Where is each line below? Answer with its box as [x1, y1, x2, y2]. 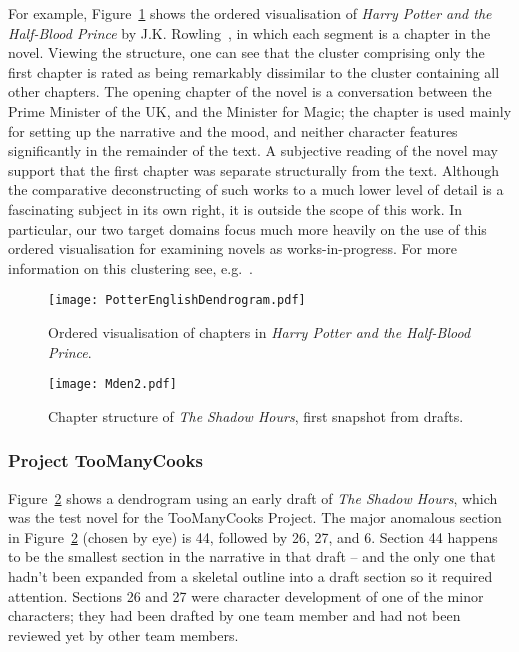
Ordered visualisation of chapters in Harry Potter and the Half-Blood [48, 321, 471, 342]
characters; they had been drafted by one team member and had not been [8, 605, 461, 626]
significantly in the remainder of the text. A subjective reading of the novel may [8, 140, 498, 161]
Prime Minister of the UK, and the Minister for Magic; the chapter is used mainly [8, 100, 512, 121]
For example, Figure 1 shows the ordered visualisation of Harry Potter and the [8, 3, 492, 23]
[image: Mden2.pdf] [48, 377, 177, 392]
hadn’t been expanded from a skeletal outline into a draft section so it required [8, 566, 493, 586]
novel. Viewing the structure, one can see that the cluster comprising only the [8, 42, 485, 63]
